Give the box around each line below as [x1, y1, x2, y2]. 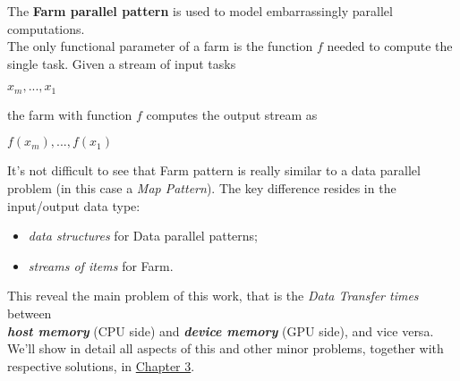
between [7, 303, 52, 322]
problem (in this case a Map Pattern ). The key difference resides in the [7, 179, 396, 198]
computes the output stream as [146, 105, 318, 123]
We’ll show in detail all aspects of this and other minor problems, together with [7, 339, 444, 358]
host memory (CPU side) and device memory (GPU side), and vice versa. [7, 321, 434, 340]
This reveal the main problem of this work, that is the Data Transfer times [7, 286, 419, 305]
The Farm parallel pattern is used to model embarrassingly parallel [7, 2, 393, 20]
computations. [7, 19, 85, 38]
